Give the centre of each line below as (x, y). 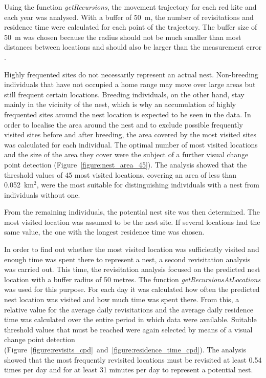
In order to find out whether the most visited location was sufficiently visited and (132, 249)
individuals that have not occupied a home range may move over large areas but (130, 84)
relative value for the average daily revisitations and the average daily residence (129, 309)
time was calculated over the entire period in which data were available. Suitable (130, 319)
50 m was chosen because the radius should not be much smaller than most (123, 37)
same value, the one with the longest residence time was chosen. (104, 232)
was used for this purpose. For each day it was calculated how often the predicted (132, 289)
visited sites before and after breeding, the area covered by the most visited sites (130, 134)
